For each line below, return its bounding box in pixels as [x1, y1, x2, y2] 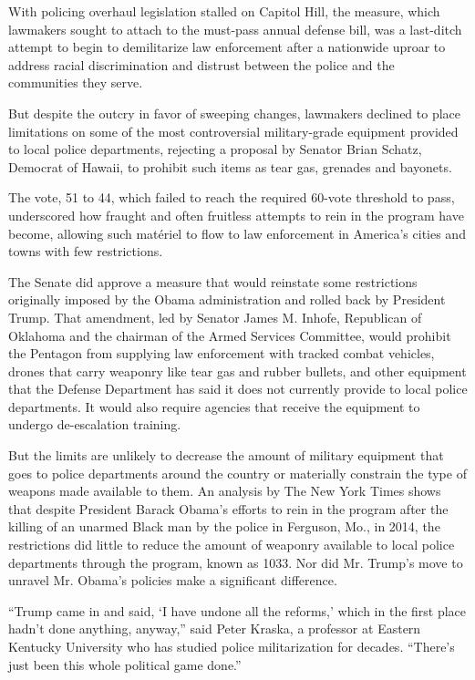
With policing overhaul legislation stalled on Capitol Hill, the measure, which [8, 2, 440, 20]
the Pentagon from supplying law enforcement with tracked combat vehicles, [8, 344, 435, 363]
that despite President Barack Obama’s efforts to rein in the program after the [8, 499, 449, 518]
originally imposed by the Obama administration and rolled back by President [8, 290, 446, 309]
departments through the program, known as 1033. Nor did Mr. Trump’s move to [8, 552, 463, 572]
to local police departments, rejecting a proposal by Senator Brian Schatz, [8, 139, 422, 159]
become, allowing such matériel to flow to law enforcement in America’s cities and [8, 223, 466, 242]
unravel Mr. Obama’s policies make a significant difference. [8, 571, 337, 590]
